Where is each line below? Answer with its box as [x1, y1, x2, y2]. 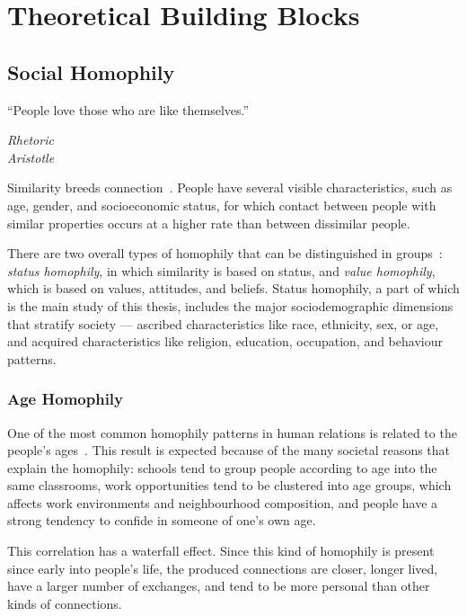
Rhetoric [7, 130, 54, 149]
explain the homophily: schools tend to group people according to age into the [7, 458, 437, 477]
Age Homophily [7, 388, 123, 410]
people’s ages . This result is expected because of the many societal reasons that [7, 441, 451, 460]
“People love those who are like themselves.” [7, 100, 250, 119]
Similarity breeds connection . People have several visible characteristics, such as [7, 178, 453, 197]
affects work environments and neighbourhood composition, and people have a [7, 493, 438, 512]
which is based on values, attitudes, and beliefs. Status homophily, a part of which [7, 279, 460, 298]
